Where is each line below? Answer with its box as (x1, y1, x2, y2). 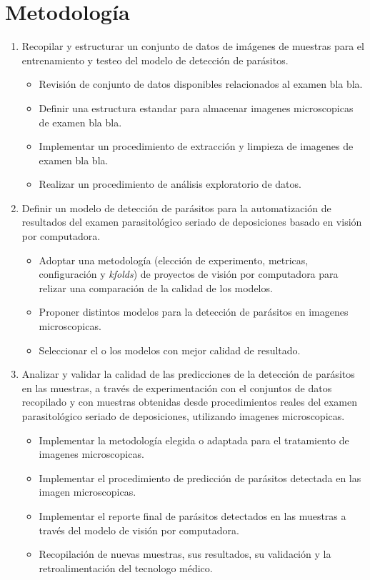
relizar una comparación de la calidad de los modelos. (39, 280, 273, 295)
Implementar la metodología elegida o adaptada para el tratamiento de (39, 432, 349, 447)
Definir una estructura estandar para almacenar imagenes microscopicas (39, 100, 354, 115)
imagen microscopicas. (39, 484, 136, 499)
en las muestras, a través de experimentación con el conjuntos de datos (21, 380, 332, 395)
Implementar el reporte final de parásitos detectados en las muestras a (39, 508, 346, 523)
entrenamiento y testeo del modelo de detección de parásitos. (21, 52, 289, 67)
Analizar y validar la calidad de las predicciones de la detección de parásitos (21, 366, 355, 381)
